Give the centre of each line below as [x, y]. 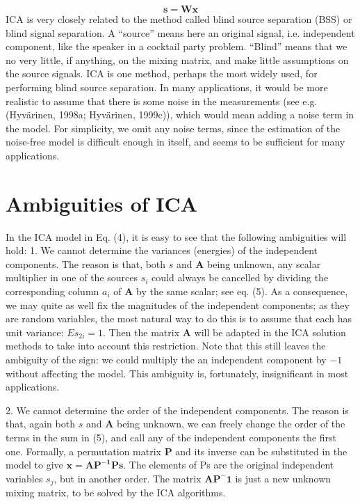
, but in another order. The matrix [128, 478]
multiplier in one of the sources [72, 277]
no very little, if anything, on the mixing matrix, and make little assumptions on [177, 60]
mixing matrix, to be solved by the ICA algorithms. [116, 493]
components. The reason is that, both [86, 263]
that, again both [40, 424]
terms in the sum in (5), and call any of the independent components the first [171, 437]
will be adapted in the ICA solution [270, 332]
